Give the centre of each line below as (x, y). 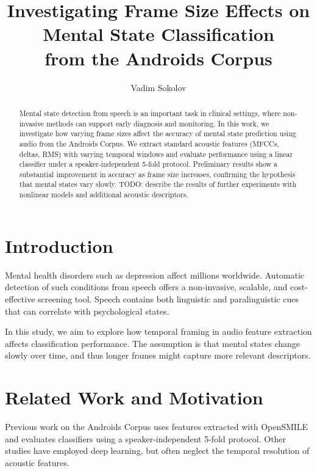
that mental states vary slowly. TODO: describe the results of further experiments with (158, 184)
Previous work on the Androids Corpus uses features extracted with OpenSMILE (157, 427)
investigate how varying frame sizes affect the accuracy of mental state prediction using (158, 133)
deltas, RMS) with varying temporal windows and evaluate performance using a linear (156, 154)
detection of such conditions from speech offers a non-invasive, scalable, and (146, 287)
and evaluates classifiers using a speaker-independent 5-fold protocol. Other (146, 438)
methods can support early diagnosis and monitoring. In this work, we (158, 123)
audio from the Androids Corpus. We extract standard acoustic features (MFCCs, (149, 143)
